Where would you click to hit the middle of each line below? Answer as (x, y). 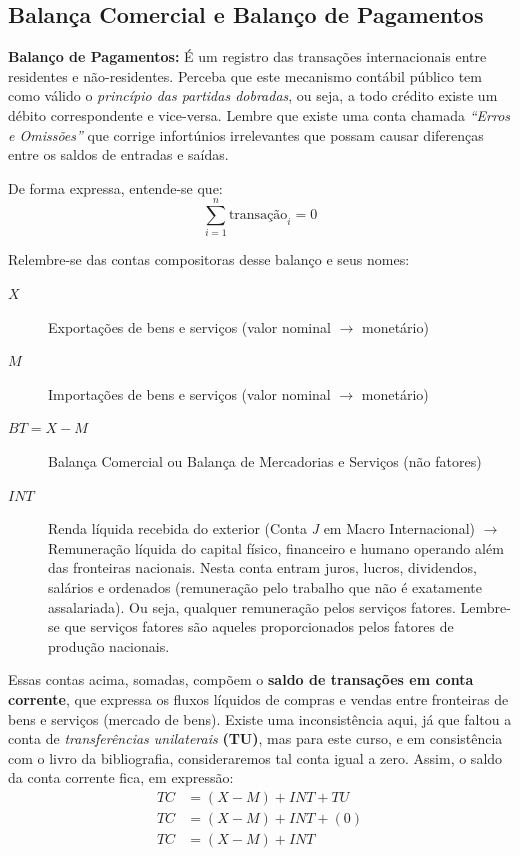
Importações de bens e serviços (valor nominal (189, 393)
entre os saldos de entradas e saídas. (118, 154)
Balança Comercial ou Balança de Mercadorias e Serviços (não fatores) (265, 461)
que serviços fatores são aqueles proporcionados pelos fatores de (259, 626)
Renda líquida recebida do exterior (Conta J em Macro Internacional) (261, 528)
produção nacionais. (109, 645)
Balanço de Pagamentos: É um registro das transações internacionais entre (247, 56)
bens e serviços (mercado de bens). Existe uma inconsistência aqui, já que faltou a (260, 718)
